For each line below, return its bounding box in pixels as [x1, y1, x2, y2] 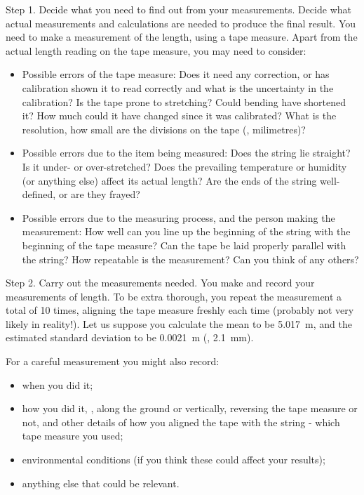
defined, [22, 187, 56, 202]
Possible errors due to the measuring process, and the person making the [22, 210, 335, 225]
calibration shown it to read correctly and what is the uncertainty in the [22, 80, 334, 95]
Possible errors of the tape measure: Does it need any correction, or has [22, 67, 330, 81]
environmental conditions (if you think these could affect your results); [22, 452, 325, 467]
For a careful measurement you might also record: [6, 354, 220, 369]
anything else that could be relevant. [22, 475, 180, 490]
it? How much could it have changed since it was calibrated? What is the [22, 108, 337, 123]
